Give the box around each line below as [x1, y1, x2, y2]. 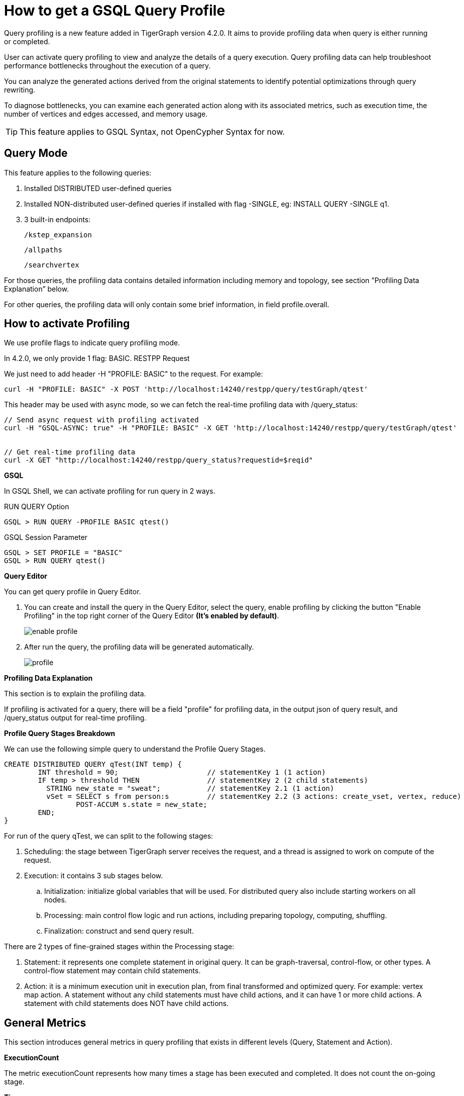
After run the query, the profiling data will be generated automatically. [24, 643, 254, 652]
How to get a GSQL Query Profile [4, 2, 225, 19]
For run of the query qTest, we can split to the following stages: [4, 832, 213, 841]
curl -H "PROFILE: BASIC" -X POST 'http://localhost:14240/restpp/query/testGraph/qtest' [4, 385, 368, 394]
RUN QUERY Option [4, 502, 69, 511]
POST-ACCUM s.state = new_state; [76, 800, 207, 809]
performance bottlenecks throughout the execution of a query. [4, 61, 211, 70]
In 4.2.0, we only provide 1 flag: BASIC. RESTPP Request [4, 354, 190, 363]
